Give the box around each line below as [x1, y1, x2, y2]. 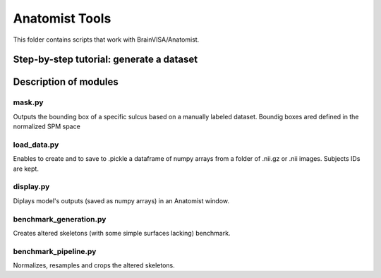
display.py [13, 182, 50, 192]
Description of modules [13, 76, 119, 88]
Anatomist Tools [13, 11, 111, 26]
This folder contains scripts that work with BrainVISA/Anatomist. [13, 35, 200, 44]
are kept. [13, 164, 39, 173]
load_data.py [13, 140, 59, 150]
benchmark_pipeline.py [13, 246, 97, 256]
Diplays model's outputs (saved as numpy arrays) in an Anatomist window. [13, 196, 229, 205]
